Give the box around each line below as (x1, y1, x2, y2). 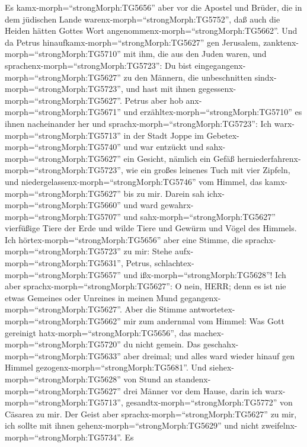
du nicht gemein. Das (123, 338, 201, 350)
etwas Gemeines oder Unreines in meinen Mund (5, 291, 178, 304)
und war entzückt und (123, 141, 204, 153)
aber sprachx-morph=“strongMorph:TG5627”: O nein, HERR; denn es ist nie (5, 280, 286, 292)
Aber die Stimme (124, 303, 187, 315)
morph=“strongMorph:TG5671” (5, 106, 121, 118)
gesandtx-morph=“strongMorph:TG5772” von (126, 396, 293, 408)
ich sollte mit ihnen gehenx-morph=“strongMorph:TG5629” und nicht (5, 419, 259, 432)
